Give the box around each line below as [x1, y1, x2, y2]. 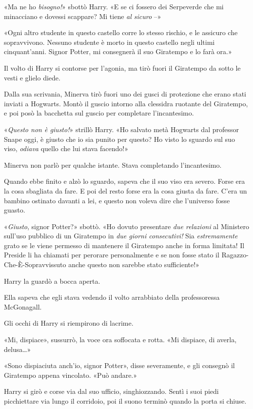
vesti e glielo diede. [4, 72, 60, 82]
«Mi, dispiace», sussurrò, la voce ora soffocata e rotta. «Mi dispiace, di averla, [4, 334, 237, 345]
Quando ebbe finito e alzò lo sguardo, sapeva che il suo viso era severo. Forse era [4, 176, 245, 186]
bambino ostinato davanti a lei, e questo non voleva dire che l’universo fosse [4, 195, 230, 205]
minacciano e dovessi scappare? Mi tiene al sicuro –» [4, 11, 161, 21]
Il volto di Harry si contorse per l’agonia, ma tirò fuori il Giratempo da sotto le [4, 62, 241, 73]
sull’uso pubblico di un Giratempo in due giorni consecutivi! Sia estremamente [4, 231, 238, 241]
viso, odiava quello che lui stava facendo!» [4, 143, 129, 154]
